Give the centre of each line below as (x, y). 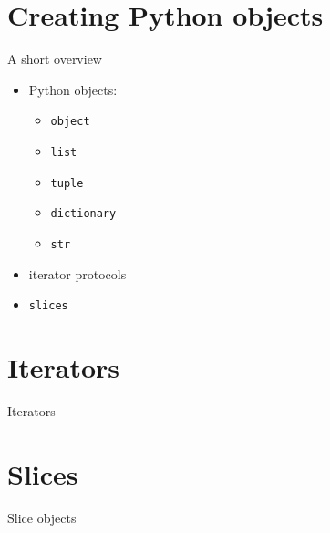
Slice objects (42, 517)
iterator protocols (77, 273)
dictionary (83, 214)
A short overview (55, 59)
